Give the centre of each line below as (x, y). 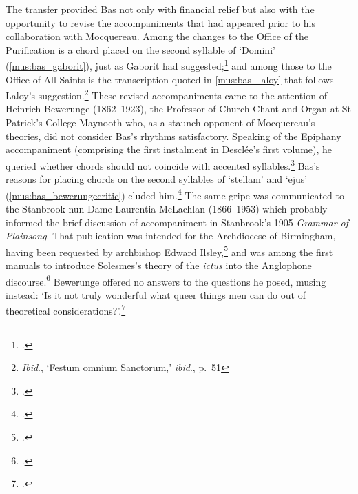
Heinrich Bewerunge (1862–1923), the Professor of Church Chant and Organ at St (179, 109)
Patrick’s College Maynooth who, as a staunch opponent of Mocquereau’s (160, 122)
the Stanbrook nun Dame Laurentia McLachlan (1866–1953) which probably (167, 208)
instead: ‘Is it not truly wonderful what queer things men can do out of (156, 294)
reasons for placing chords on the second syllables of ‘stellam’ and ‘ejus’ (157, 179)
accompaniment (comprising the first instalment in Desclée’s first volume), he (169, 149)
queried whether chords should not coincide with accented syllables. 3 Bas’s (163, 164)
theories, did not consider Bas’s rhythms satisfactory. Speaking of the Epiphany (173, 136)
